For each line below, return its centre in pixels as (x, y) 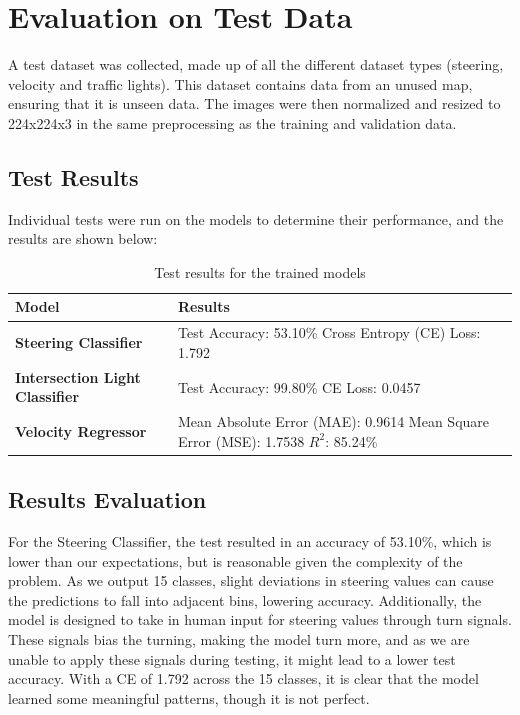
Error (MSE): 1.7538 (241, 440)
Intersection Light (78, 376)
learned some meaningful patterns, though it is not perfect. (189, 697)
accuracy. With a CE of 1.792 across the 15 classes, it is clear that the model (243, 678)
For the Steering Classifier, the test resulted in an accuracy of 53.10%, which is (250, 541)
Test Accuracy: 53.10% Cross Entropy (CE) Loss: (329, 332)
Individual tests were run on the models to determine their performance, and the (256, 218)
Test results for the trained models (260, 271)
